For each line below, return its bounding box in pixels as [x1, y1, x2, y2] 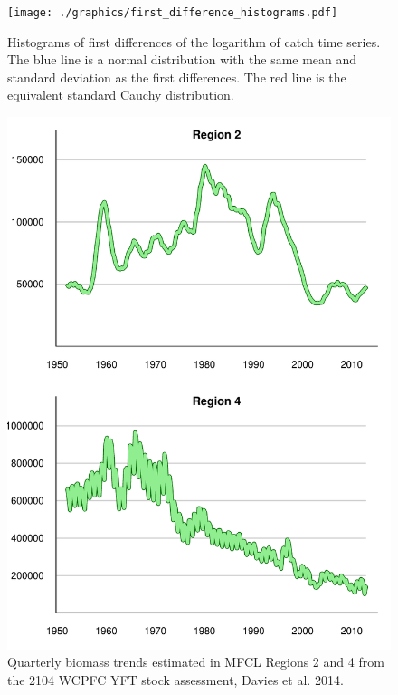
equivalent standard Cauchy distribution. [7, 85, 234, 104]
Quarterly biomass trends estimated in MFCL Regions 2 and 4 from [7, 652, 384, 671]
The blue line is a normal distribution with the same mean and [7, 50, 357, 69]
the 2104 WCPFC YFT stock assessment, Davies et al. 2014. [7, 670, 344, 689]
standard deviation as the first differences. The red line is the [7, 67, 346, 86]
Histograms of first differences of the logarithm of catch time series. [7, 32, 381, 51]
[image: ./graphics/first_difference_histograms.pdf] [7, 6, 338, 19]
